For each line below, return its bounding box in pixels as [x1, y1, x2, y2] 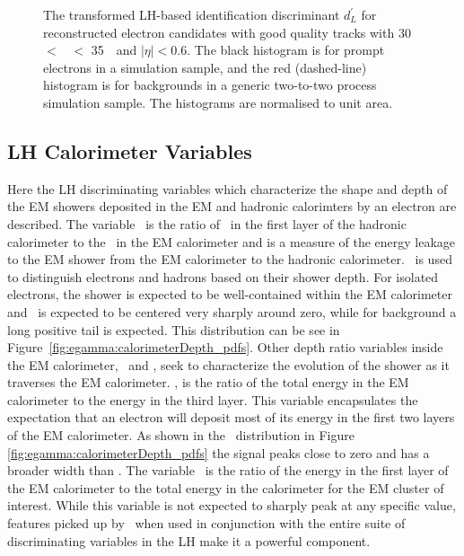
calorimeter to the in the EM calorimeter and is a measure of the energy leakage [7, 232, 456, 251]
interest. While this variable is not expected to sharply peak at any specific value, [7, 496, 456, 515]
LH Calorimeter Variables [7, 137, 252, 164]
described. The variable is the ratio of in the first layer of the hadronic [7, 214, 407, 233]
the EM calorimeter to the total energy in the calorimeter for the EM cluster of [7, 478, 444, 497]
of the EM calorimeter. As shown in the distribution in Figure [7, 426, 355, 445]
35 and [91, 40, 137, 59]
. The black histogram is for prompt [187, 40, 385, 59]
